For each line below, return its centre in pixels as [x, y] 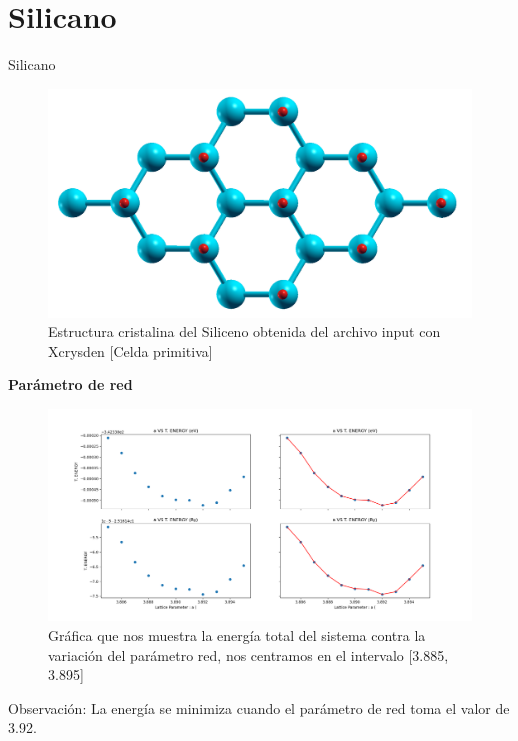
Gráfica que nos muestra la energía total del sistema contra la [237, 635]
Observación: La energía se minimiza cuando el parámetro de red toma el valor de [259, 707]
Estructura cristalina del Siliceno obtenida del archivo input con [244, 331]
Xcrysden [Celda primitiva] [130, 350]
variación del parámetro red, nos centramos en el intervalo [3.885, [248, 654]
